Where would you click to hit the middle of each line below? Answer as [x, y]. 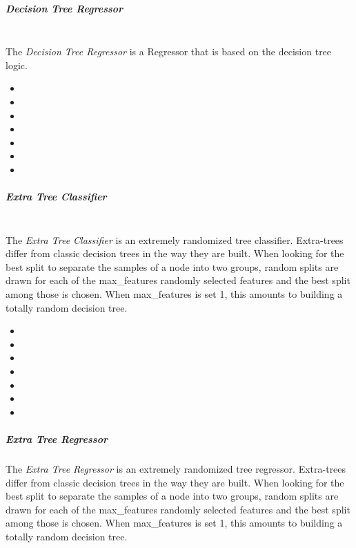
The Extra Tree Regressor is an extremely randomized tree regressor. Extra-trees [176, 468]
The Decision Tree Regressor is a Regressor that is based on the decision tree [169, 51]
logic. [17, 65]
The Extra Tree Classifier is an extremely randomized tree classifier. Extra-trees [175, 239]
